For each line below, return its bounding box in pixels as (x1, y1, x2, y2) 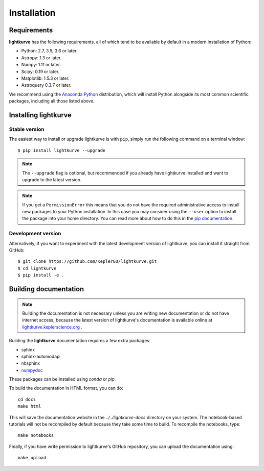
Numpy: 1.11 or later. (21, 62, 61, 68)
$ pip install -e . (18, 273, 65, 278)
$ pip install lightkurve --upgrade (18, 148, 106, 153)
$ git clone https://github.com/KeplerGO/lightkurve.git (18, 259, 157, 264)
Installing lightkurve (9, 111, 72, 119)
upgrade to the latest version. (22, 176, 82, 182)
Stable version (9, 125, 44, 132)
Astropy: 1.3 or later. (21, 54, 62, 61)
